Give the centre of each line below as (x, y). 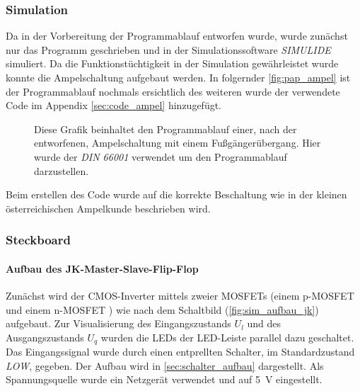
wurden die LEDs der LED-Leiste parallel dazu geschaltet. (227, 337)
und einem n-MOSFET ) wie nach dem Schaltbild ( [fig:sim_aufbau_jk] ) (162, 309)
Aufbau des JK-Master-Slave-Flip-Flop (102, 268)
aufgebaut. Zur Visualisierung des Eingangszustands (118, 323)
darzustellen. (62, 170)
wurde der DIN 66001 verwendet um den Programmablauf (161, 156)
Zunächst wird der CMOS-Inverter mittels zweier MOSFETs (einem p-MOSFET (180, 295)
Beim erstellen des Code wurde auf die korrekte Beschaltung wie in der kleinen (176, 194)
